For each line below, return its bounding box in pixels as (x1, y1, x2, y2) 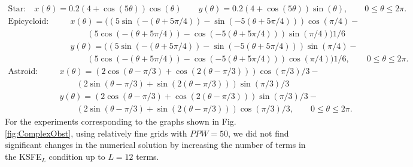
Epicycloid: (8, 17, 49, 26)
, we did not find (228, 126, 289, 139)
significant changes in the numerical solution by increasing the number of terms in (5, 138, 306, 151)
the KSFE (5, 150, 42, 163)
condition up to (48, 150, 105, 163)
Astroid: (8, 67, 38, 76)
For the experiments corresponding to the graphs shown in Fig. (5, 115, 236, 128)
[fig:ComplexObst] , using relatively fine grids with (5, 126, 187, 139)
